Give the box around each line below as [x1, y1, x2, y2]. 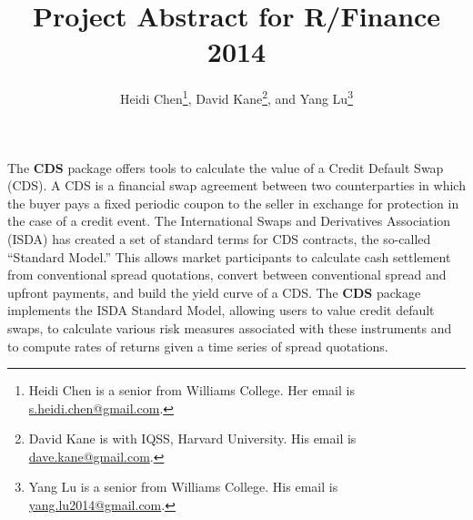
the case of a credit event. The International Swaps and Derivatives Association [7, 211, 451, 230]
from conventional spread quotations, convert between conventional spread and [7, 265, 447, 284]
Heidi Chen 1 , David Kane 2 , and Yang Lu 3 [120, 87, 353, 107]
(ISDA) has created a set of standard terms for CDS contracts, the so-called [7, 229, 431, 248]
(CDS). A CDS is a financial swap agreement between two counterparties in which [7, 176, 466, 195]
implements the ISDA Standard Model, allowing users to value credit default [7, 301, 435, 320]
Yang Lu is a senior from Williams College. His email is [28, 477, 338, 496]
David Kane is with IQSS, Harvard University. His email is [28, 429, 357, 448]
